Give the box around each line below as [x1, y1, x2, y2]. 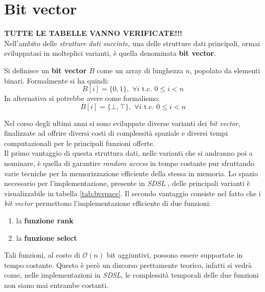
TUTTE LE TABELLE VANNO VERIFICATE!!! [4, 28, 183, 38]
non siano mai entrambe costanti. [4, 280, 108, 290]
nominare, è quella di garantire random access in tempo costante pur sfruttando [4, 158, 254, 169]
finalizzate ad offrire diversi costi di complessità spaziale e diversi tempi [4, 128, 228, 138]
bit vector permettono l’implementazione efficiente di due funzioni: [4, 198, 211, 208]
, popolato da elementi [190, 65, 260, 75]
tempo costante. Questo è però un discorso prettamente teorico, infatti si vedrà [4, 259, 252, 270]
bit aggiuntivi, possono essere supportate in [106, 249, 243, 260]
